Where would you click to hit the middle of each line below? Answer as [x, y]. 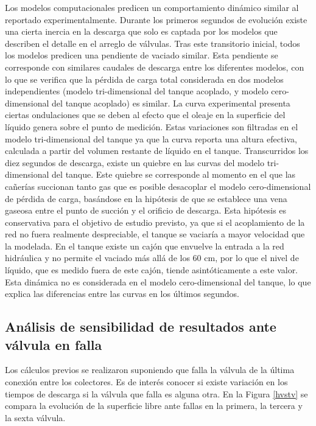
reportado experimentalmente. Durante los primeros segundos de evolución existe [156, 19]
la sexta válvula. [35, 417]
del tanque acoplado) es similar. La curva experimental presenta [171, 103]
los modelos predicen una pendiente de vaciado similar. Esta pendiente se [142, 55]
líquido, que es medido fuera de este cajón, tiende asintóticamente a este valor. [152, 270]
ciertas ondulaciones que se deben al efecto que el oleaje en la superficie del [145, 115]
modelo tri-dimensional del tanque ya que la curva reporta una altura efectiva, [151, 138]
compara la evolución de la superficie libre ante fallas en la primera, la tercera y [154, 406]
